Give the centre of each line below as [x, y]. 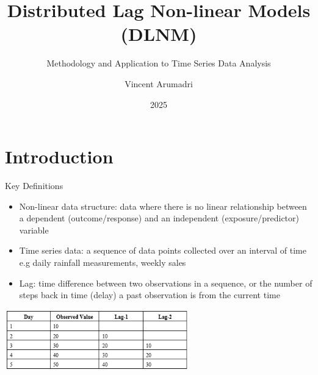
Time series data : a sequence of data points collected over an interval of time [163, 250]
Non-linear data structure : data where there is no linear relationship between [163, 206]
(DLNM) [159, 34]
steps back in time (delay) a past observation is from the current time [150, 295]
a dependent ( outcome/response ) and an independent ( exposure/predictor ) [159, 218]
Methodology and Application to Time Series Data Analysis [159, 63]
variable [34, 230]
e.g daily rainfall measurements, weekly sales [103, 262]
